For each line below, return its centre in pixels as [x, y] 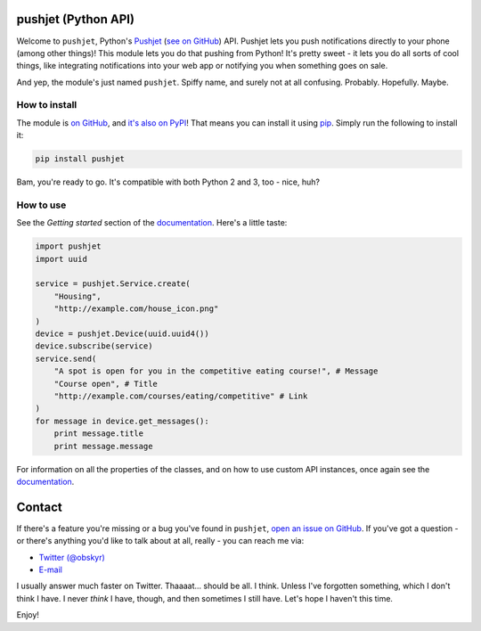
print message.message [103, 446]
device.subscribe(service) [94, 346]
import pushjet [68, 246]
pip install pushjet [80, 159]
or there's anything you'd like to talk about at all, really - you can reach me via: [160, 541]
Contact [39, 507]
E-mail [50, 570]
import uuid [61, 259]
